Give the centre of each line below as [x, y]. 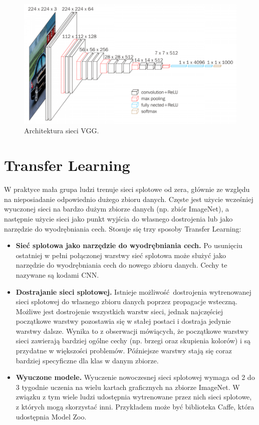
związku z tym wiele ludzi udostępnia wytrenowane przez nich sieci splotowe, [134, 397]
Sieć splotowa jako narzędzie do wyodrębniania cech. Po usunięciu [129, 245]
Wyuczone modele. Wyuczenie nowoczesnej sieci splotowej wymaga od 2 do [135, 377]
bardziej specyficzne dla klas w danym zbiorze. [87, 360]
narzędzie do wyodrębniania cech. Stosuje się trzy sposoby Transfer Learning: [123, 228]
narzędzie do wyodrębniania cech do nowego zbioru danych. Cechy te [121, 265]
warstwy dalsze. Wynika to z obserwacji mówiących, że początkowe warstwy [132, 331]
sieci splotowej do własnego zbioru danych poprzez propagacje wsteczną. [126, 301]
